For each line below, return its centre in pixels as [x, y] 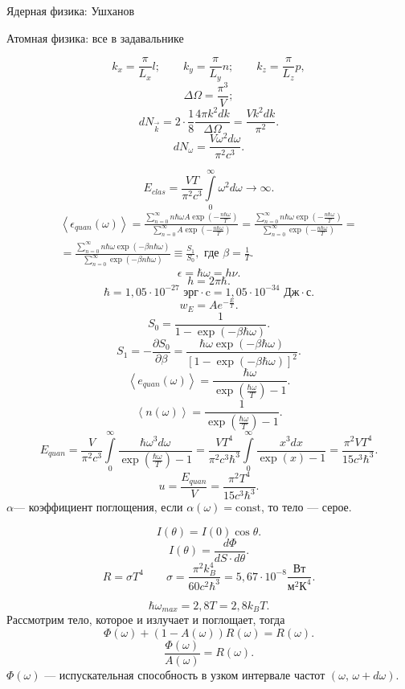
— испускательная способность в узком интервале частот [185, 674]
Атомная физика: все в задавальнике [95, 37]
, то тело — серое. [307, 507]
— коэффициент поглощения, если [98, 507]
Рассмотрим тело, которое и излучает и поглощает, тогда [146, 619]
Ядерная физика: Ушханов [71, 10]
